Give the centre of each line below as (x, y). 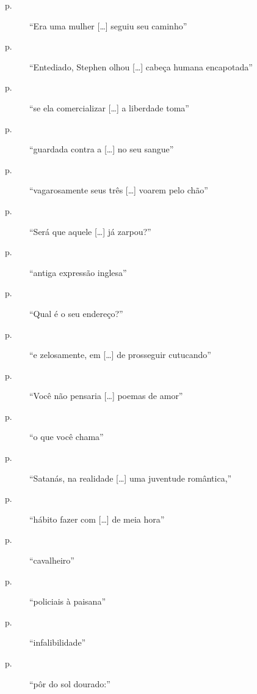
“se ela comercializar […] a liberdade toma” (109, 107)
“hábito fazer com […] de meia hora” (97, 519)
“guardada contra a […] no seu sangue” (102, 149)
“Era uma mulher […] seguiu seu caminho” (108, 25)
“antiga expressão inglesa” (78, 272)
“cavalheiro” (52, 560)
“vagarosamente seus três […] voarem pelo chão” (119, 190)
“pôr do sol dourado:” (70, 683)
